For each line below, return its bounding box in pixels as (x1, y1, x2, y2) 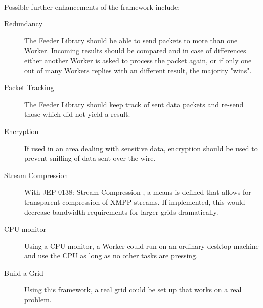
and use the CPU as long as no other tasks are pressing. (24, 250, 198, 261)
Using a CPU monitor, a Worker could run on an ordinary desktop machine (24, 240, 259, 251)
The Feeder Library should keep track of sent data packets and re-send (24, 99, 244, 109)
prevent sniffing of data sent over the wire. (24, 153, 156, 163)
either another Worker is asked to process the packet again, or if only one (24, 55, 252, 65)
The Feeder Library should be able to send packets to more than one (24, 35, 238, 46)
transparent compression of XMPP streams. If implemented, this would (24, 196, 245, 207)
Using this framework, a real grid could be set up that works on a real (24, 284, 242, 295)
